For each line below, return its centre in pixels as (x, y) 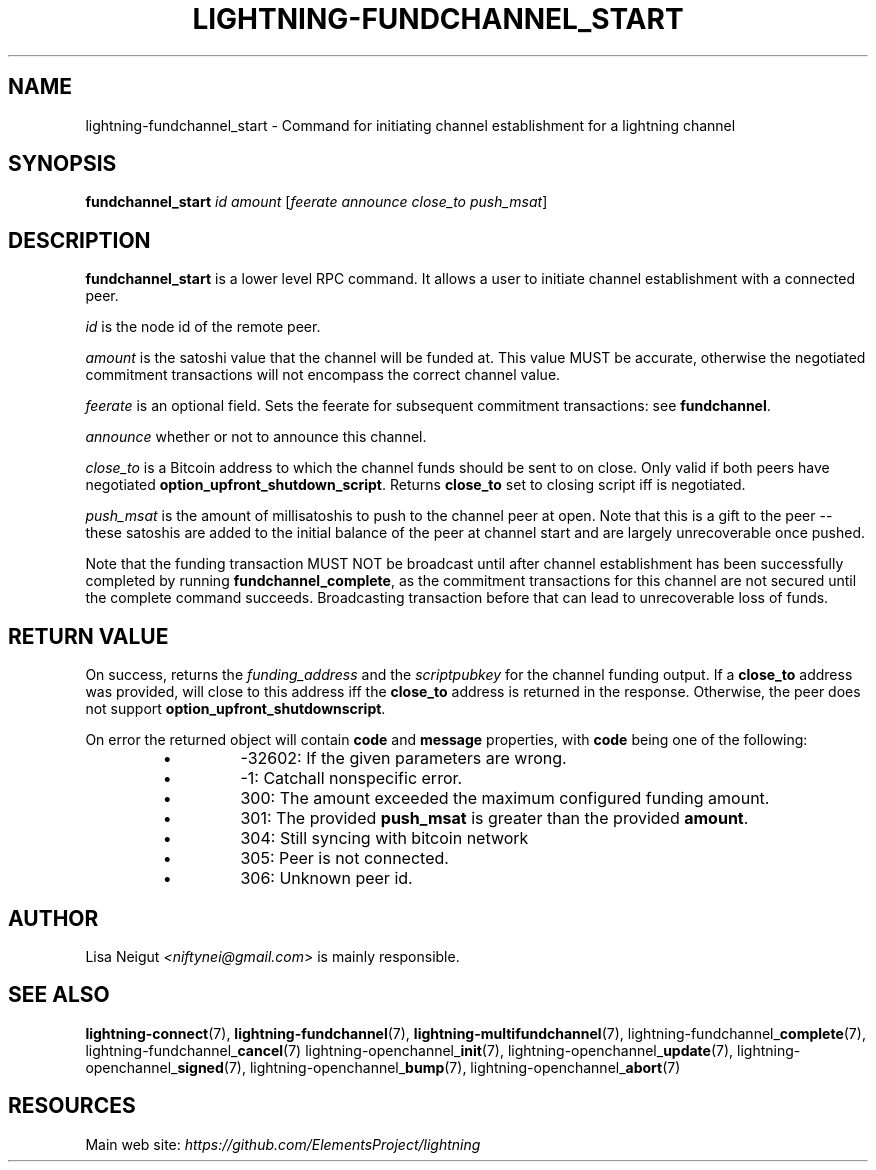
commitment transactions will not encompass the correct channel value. (323, 375)
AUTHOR (53, 918)
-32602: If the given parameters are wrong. (403, 758)
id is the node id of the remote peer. (203, 327)
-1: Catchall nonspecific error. (351, 778)
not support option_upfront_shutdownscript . (235, 709)
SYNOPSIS (62, 164)
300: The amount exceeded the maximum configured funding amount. (505, 798)
